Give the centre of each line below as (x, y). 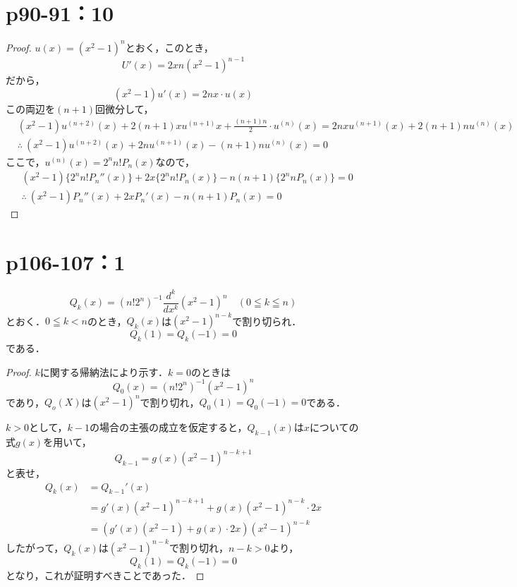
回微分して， (124, 108)
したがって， (35, 547)
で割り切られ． (267, 321)
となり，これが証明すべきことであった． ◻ (105, 575)
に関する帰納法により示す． (104, 371)
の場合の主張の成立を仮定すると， (168, 427)
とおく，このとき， (169, 47)
